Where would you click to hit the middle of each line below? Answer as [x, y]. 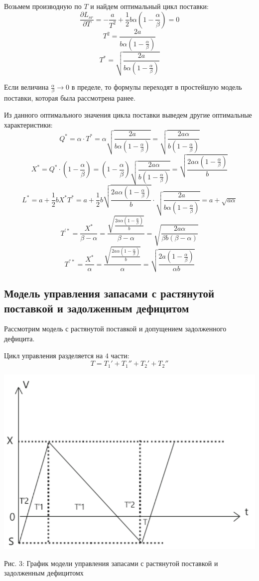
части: [120, 355]
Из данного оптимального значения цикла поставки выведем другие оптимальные [128, 114]
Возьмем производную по [43, 6]
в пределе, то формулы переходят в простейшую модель [157, 87]
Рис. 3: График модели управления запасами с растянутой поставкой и [111, 563]
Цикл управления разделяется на [54, 355]
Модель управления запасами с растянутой [109, 293]
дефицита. [19, 339]
